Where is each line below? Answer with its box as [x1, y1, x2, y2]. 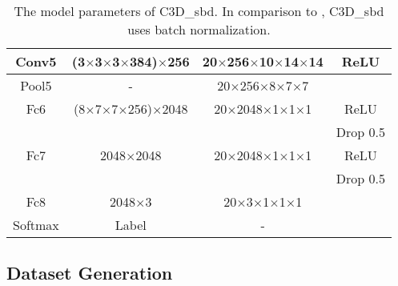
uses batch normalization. [127, 20, 271, 38]
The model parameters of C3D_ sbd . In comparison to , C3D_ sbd [14, 2, 384, 20]
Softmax [13, 216, 59, 234]
